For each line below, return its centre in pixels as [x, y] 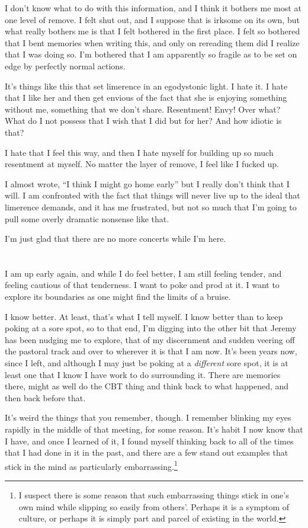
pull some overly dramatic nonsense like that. [87, 218]
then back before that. [45, 397]
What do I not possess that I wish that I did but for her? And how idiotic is [143, 121]
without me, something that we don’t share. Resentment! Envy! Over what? [143, 109]
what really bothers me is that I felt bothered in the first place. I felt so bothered [153, 31]
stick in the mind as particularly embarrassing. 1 [91, 465]
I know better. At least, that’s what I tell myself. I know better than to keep [144, 316]
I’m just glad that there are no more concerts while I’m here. [115, 239]
